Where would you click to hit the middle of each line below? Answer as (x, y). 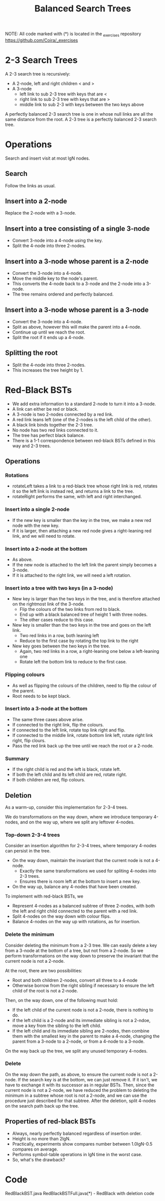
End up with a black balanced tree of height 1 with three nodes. (83, 615)
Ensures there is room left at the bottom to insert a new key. (80, 881)
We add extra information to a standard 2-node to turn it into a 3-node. (84, 404)
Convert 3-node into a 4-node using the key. (58, 241)
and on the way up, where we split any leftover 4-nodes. (77, 822)
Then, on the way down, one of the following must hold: (62, 1000)
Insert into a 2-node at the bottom (46, 549)
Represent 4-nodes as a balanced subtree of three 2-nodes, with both (83, 906)
